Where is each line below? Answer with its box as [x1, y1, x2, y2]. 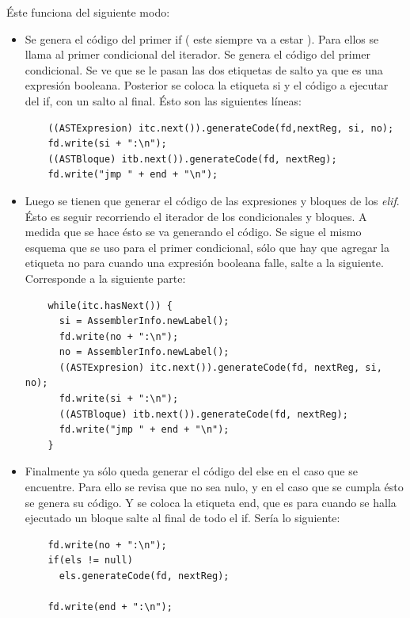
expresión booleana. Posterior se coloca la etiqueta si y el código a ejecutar [25, 77, 389, 93]
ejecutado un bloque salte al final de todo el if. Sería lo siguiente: [25, 509, 340, 526]
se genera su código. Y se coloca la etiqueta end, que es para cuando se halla [25, 494, 397, 510]
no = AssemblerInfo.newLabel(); [59, 346, 230, 358]
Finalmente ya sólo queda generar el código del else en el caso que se [25, 463, 358, 479]
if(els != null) [47, 555, 133, 566]
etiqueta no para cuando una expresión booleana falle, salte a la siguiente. [25, 254, 384, 271]
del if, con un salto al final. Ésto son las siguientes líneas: [25, 92, 302, 109]
